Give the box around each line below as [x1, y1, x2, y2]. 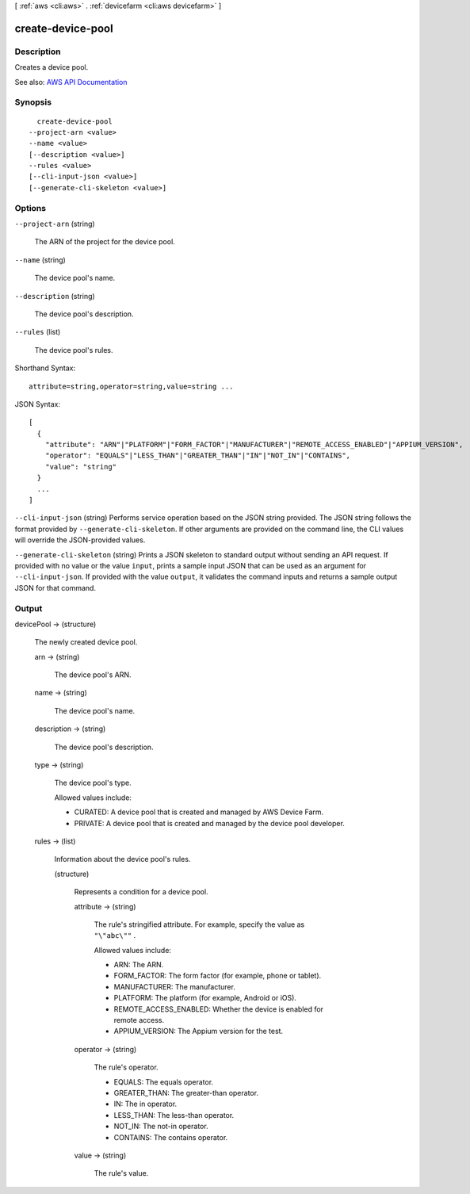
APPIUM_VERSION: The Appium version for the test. [113, 1027, 284, 1036]
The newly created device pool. [34, 637, 138, 647]
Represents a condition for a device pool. [74, 887, 209, 897]
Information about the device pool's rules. [54, 855, 191, 864]
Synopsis [14, 97, 52, 108]
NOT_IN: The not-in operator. [113, 1122, 209, 1131]
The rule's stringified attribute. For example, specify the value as [94, 920, 305, 929]
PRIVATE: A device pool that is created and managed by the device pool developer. [74, 818, 345, 828]
